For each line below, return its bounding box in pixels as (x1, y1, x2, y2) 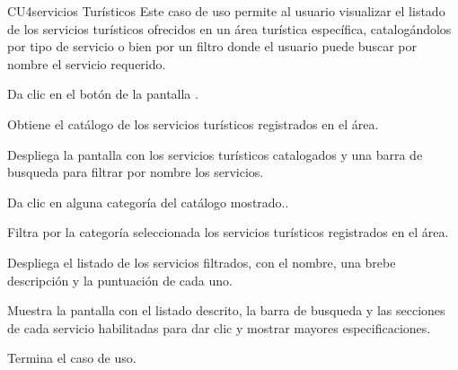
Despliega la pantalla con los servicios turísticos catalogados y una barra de (7, 145, 423, 163)
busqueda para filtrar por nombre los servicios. (7, 163, 264, 181)
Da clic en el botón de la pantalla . (7, 84, 198, 103)
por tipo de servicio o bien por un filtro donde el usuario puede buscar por (7, 37, 417, 56)
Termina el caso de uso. (7, 348, 137, 367)
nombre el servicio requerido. (7, 54, 166, 73)
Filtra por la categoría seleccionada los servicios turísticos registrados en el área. (7, 223, 449, 242)
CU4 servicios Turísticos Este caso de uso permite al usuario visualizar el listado (7, 2, 445, 20)
